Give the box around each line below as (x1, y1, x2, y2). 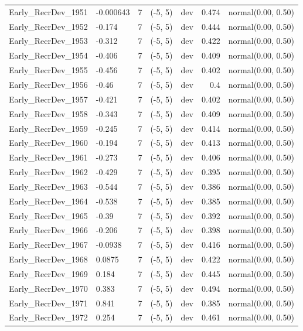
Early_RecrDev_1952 (9, 20, 88, 32)
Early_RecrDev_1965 (9, 209, 88, 221)
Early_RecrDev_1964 (9, 194, 88, 207)
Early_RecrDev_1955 (9, 64, 88, 76)
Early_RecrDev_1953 (9, 35, 88, 47)
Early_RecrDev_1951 (9, 5, 88, 18)
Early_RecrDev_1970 (9, 282, 88, 294)
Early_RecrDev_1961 (9, 151, 88, 163)
